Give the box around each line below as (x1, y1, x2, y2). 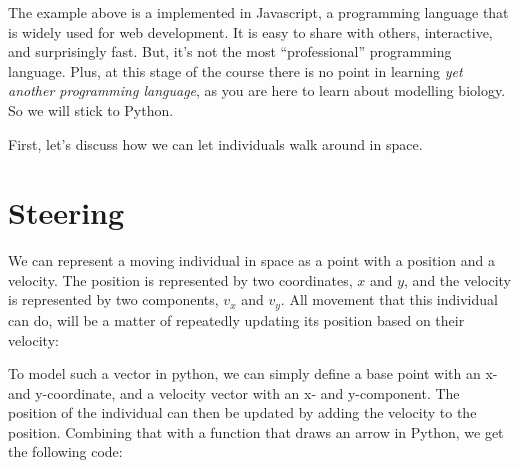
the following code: (8, 441, 123, 462)
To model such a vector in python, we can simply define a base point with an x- (8, 363, 498, 384)
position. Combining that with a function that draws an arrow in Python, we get (8, 421, 504, 442)
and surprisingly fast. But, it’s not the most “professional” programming (8, 41, 452, 62)
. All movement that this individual (280, 289, 498, 310)
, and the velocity (404, 269, 511, 290)
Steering (8, 192, 125, 233)
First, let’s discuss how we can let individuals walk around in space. (8, 133, 423, 154)
